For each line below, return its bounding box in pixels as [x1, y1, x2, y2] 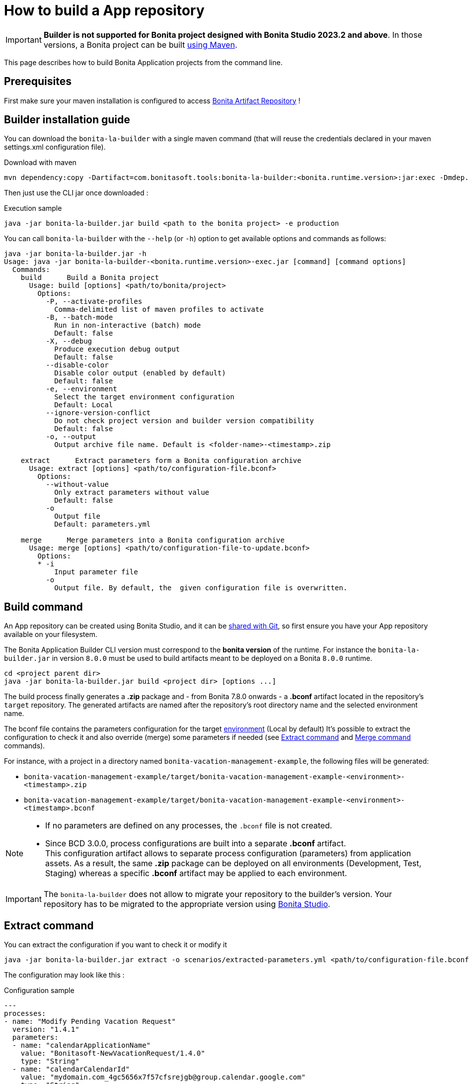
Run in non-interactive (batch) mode [54, 321, 201, 330]
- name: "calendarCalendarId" [12, 1065, 130, 1074]
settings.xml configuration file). [4, 143, 106, 152]
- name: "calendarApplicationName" [12, 1041, 151, 1050]
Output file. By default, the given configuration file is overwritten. [54, 584, 348, 592]
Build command [4, 600, 83, 613]
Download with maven [4, 158, 77, 167]
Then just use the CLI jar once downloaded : [4, 188, 149, 197]
